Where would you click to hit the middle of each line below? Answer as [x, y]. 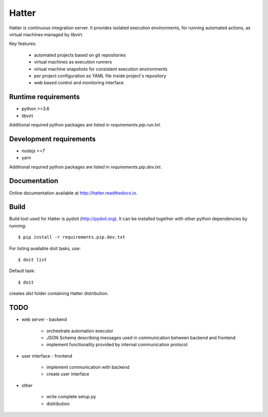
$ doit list [33, 260]
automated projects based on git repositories [80, 55]
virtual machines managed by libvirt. [46, 34]
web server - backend [44, 319]
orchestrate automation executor [80, 331]
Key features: [23, 44]
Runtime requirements [45, 97]
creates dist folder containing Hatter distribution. [59, 294]
